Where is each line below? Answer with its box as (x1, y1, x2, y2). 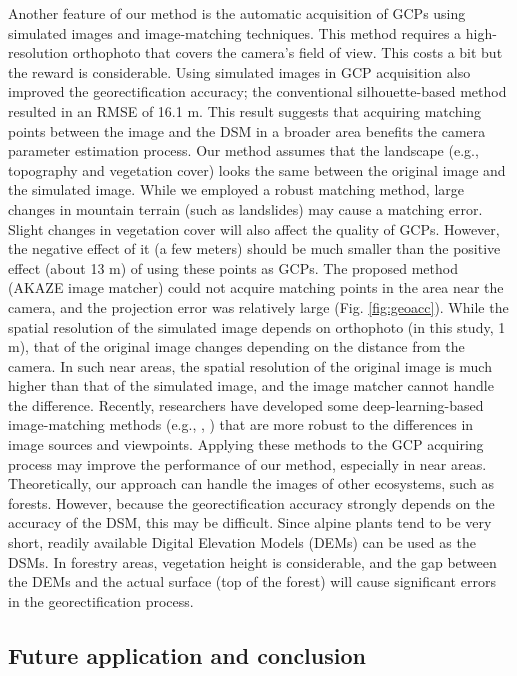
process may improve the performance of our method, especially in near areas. (8, 453, 487, 474)
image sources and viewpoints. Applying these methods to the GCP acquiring (8, 434, 484, 455)
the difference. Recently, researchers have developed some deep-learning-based (8, 394, 484, 415)
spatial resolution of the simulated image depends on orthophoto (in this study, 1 (8, 316, 506, 337)
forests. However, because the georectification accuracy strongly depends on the (8, 492, 495, 513)
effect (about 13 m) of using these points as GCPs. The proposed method (8, 257, 458, 278)
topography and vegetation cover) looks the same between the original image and (8, 159, 506, 180)
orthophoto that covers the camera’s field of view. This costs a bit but (72, 42, 503, 63)
